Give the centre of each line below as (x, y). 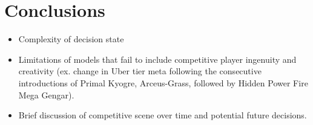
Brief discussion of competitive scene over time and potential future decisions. (163, 115)
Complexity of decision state (71, 39)
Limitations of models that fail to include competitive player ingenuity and (157, 59)
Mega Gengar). (46, 95)
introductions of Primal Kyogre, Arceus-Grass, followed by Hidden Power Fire (163, 82)
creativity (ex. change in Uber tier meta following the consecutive (140, 71)
